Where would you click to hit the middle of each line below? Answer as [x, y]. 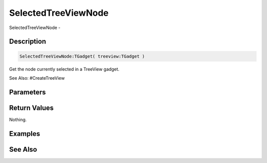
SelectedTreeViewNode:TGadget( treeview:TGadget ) [82, 56]
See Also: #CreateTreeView [37, 78]
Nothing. [18, 119]
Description [28, 42]
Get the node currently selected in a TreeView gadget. [64, 69]
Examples [25, 134]
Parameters [27, 92]
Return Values [31, 108]
